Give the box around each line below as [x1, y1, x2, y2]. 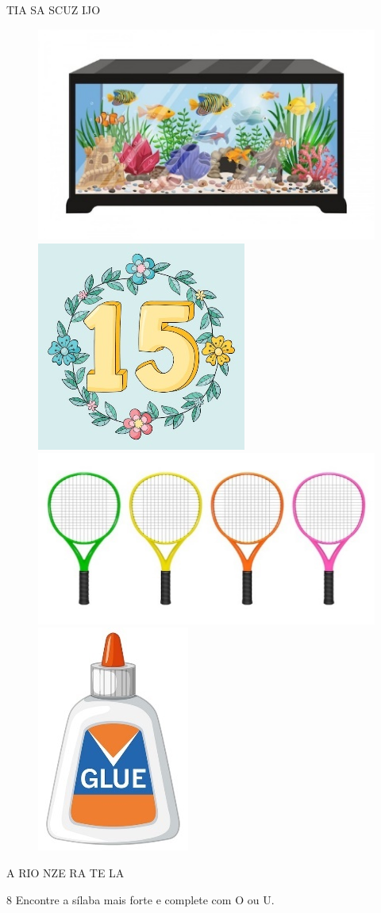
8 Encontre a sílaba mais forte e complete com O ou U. [6, 891, 275, 907]
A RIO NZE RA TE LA [6, 864, 125, 880]
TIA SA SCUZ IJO [6, 2, 101, 17]
